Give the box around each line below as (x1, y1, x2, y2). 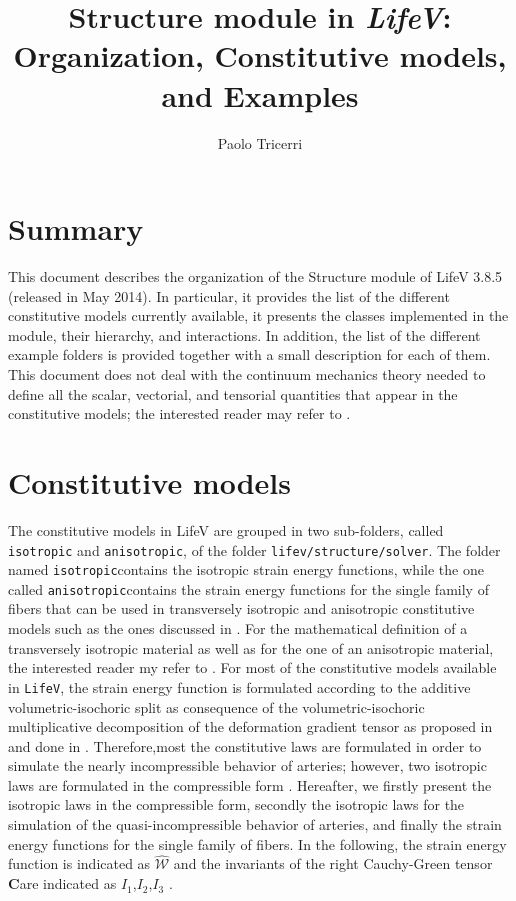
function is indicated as (8, 853, 151, 874)
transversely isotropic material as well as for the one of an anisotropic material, (8, 637, 494, 658)
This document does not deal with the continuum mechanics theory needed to (8, 364, 486, 384)
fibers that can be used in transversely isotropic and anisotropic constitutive (8, 598, 475, 619)
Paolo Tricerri (217, 132, 303, 153)
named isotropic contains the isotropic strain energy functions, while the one (8, 559, 484, 580)
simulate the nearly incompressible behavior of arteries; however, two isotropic (8, 755, 487, 776)
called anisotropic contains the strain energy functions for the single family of (8, 578, 489, 599)
